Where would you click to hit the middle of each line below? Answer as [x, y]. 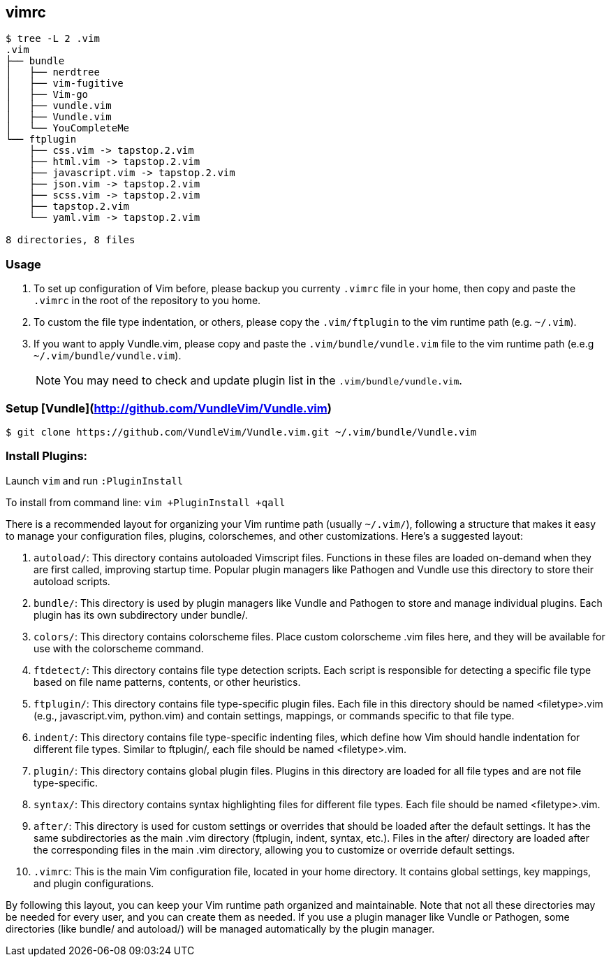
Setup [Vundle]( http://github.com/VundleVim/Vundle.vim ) [169, 408]
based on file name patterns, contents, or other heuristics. [167, 682]
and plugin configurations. [94, 883]
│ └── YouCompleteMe [68, 128]
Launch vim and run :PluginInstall [95, 480]
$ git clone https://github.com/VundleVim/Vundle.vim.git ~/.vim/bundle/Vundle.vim [241, 432]
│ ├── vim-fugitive [65, 84]
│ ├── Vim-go [47, 95]
